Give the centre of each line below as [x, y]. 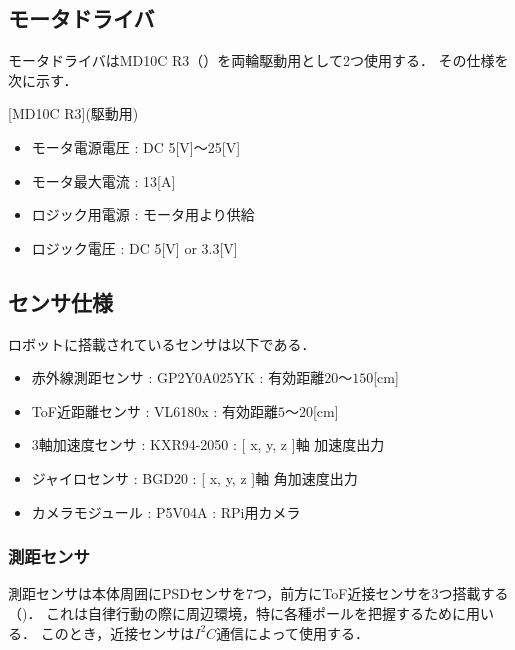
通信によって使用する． [293, 632]
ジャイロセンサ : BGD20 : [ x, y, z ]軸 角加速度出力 [194, 477]
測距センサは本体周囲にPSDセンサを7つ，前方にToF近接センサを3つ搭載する [258, 593]
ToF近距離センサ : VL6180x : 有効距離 [154, 410]
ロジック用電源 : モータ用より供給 [143, 214]
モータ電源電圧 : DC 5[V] [112, 146]
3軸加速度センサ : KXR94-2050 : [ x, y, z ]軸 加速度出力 [208, 444]
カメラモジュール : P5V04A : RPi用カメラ [166, 511]
